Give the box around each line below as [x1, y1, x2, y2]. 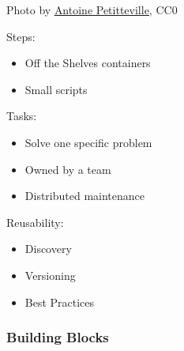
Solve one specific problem [24, 134, 152, 150]
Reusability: [6, 213, 64, 230]
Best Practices [24, 293, 95, 310]
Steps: [6, 28, 36, 44]
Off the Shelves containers [24, 55, 151, 71]
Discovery [24, 240, 72, 257]
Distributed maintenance [24, 187, 145, 204]
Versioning [24, 266, 76, 283]
